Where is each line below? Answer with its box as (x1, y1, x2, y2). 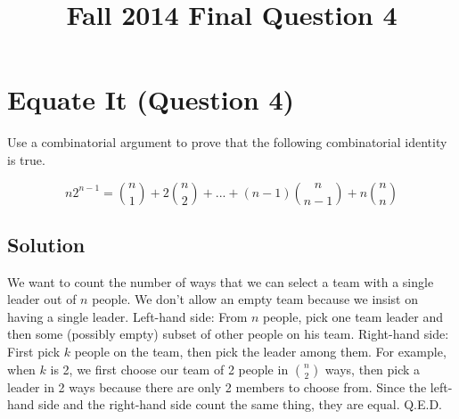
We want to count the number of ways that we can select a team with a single (7, 272, 434, 291)
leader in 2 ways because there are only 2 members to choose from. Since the (7, 377, 427, 396)
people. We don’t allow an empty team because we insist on (92, 290, 418, 308)
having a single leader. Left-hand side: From (7, 307, 248, 325)
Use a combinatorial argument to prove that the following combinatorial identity (7, 133, 447, 152)
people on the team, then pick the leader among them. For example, (74, 342, 447, 361)
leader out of (7, 290, 77, 308)
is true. (7, 150, 45, 168)
